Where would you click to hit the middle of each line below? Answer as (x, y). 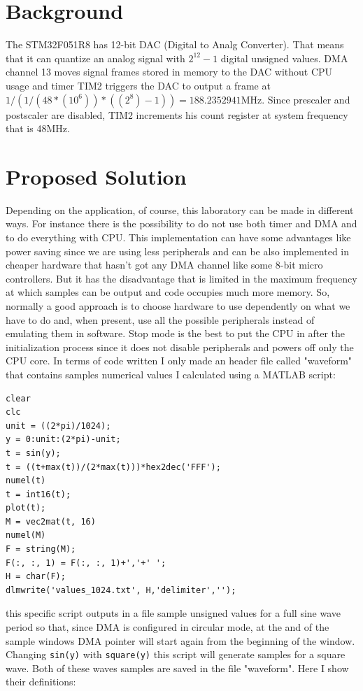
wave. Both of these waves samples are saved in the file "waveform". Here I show (177, 668)
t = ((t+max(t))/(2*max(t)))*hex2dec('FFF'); (113, 467)
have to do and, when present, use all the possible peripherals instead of (160, 319)
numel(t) (26, 481)
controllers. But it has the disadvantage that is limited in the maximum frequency (181, 278)
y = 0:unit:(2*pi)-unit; (63, 440)
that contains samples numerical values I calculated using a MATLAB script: (171, 374)
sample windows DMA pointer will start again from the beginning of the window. (180, 640)
